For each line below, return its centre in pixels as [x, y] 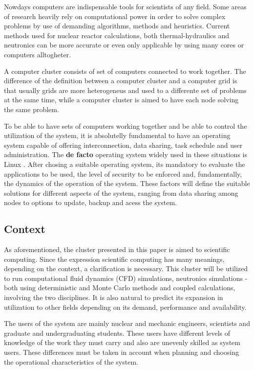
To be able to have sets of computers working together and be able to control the [126, 126]
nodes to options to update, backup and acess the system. [90, 202]
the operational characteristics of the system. [71, 361]
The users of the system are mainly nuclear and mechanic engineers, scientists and [127, 323]
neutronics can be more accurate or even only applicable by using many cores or [124, 45]
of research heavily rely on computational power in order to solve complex [115, 16]
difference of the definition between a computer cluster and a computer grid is [121, 81]
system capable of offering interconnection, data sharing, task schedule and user [123, 145]
